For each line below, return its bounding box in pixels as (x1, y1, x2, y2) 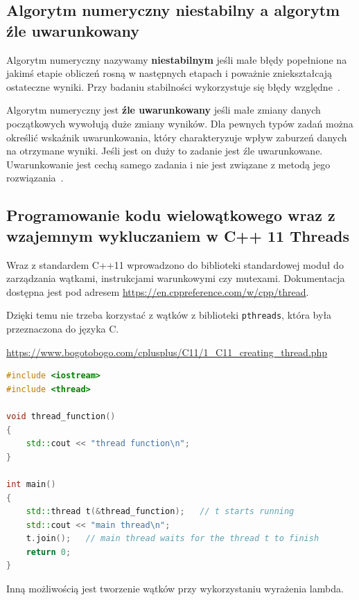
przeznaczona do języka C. (6, 321, 119, 335)
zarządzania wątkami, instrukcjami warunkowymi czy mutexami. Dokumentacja (6, 271, 345, 285)
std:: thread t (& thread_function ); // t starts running (26, 506, 295, 517)
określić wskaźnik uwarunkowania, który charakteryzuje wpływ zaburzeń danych (6, 130, 347, 144)
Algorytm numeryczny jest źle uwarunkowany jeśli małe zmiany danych (6, 103, 321, 117)
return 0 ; (26, 547, 71, 557)
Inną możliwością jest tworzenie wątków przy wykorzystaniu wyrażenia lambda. (6, 581, 344, 596)
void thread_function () (6, 411, 116, 421)
